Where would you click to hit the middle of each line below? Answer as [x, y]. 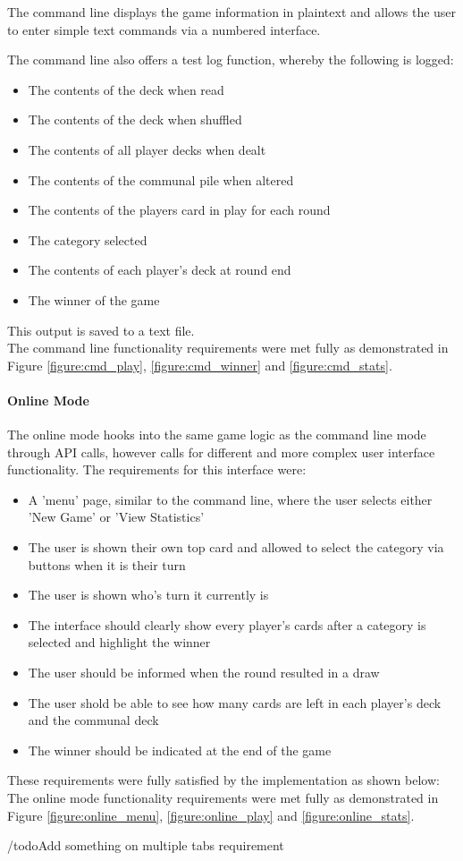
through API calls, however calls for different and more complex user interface [221, 452]
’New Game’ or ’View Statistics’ [116, 517]
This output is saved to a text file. [101, 330]
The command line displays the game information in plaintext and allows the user [232, 12]
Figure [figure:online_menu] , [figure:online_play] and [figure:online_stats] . [211, 815]
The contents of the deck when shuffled [135, 119]
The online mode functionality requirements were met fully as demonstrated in [223, 798]
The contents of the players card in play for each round [179, 210]
